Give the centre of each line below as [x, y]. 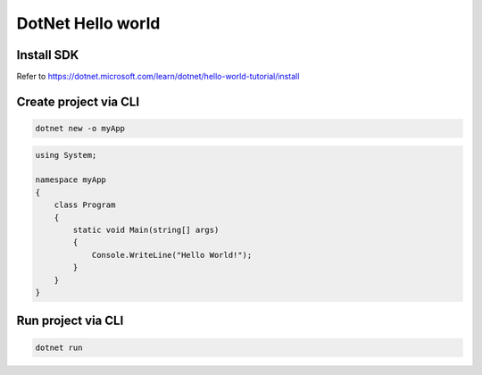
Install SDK [48, 55]
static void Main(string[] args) [146, 229]
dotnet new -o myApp [80, 129]
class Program [85, 205]
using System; [66, 155]
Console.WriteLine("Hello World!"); [172, 255]
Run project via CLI [70, 321]
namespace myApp [71, 180]
